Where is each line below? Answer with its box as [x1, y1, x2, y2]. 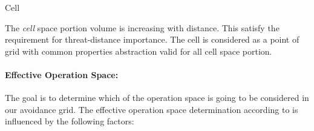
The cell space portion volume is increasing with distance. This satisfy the [5, 21, 280, 34]
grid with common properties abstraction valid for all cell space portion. [5, 44, 272, 57]
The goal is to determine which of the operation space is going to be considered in [5, 91, 309, 104]
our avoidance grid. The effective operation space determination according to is [5, 103, 298, 115]
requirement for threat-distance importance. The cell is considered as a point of [5, 33, 299, 46]
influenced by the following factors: [5, 115, 134, 127]
